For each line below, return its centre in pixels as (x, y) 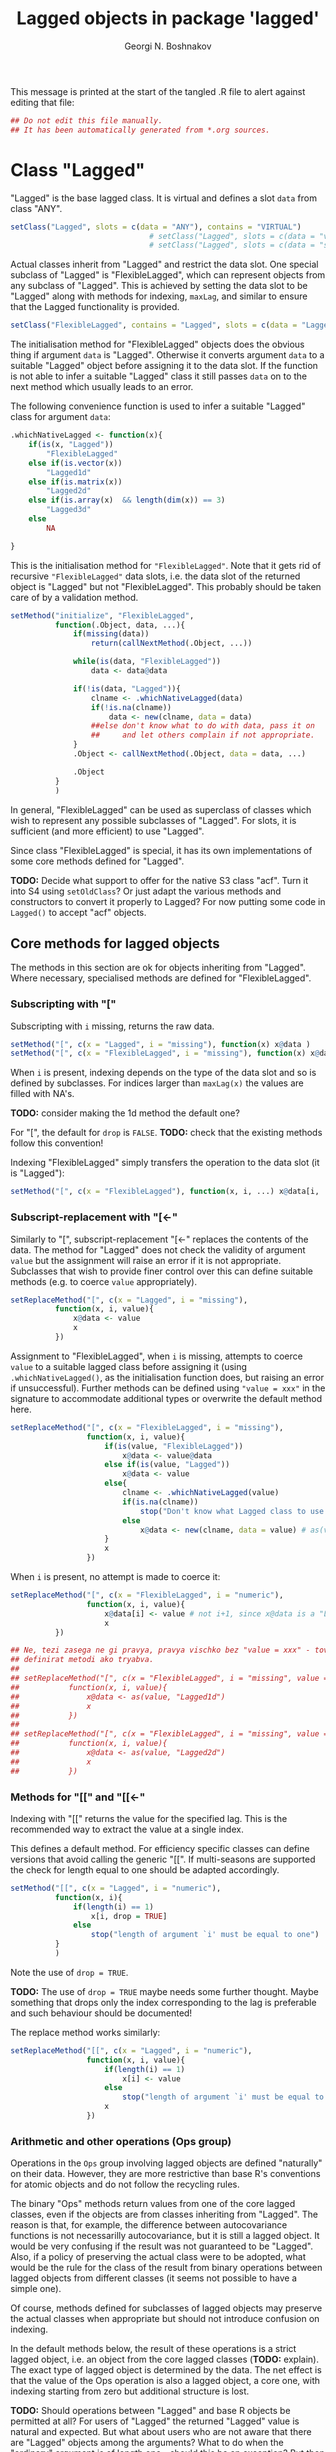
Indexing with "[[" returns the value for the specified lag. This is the (149, 1818)
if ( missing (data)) (111, 634)
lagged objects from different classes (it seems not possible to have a (154, 2278)
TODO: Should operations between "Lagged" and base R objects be (150, 2411)
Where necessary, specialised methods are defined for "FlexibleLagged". (161, 978)
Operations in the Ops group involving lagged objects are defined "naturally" (166, 2163)
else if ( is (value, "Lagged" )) (167, 1465)
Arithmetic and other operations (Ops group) (121, 2141)
